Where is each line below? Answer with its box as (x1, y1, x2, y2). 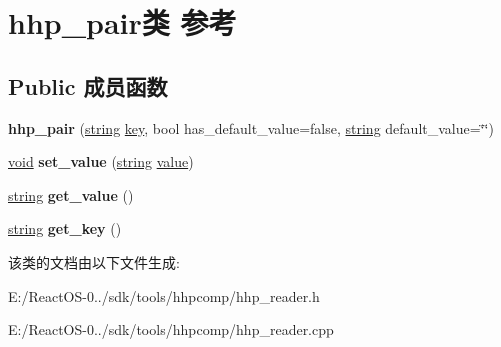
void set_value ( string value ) (8, 151, 194, 172)
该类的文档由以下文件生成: (8, 251, 180, 272)
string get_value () (8, 184, 134, 205)
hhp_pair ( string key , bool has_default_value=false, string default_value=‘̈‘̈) (8, 117, 494, 138)
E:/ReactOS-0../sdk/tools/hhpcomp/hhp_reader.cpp (8, 319, 334, 340)
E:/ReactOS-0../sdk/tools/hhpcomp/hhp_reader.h (8, 285, 320, 306)
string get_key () (8, 218, 122, 239)
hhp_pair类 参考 (8, 2, 237, 43)
